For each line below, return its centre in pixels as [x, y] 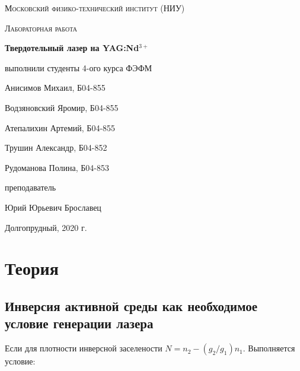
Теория [32, 268]
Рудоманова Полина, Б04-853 [57, 167]
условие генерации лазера [79, 323]
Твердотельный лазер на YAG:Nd [72, 48]
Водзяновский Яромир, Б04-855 [62, 107]
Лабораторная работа [41, 28]
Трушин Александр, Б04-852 [56, 148]
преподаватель [31, 187]
